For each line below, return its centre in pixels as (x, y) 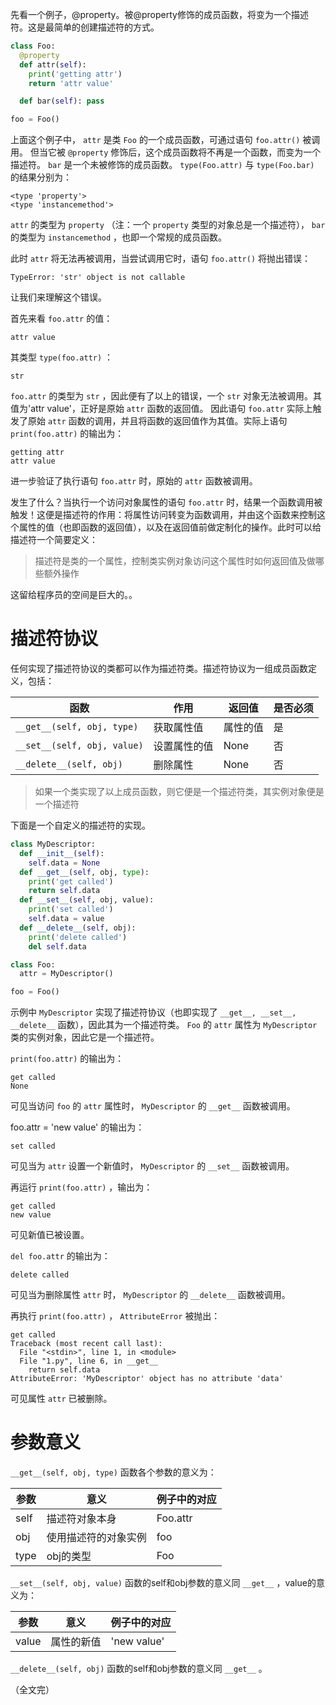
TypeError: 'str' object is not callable (98, 278)
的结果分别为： (41, 177)
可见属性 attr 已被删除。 (61, 1399)
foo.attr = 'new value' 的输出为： (77, 1127)
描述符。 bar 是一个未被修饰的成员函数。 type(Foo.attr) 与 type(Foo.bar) (162, 165)
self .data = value (66, 919)
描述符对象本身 (81, 1519)
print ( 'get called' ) (71, 881)
